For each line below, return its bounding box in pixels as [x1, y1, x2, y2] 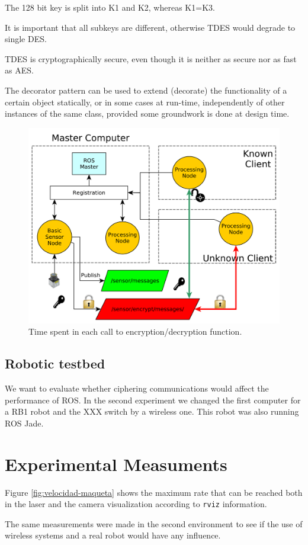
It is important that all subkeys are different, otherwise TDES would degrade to [5, 21, 296, 33]
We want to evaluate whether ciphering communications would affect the [5, 382, 269, 395]
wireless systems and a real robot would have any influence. [5, 529, 221, 541]
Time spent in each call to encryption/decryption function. [28, 325, 242, 338]
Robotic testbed [5, 354, 105, 373]
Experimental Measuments [5, 451, 227, 476]
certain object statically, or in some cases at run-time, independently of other [5, 95, 285, 108]
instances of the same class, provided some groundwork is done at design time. [5, 107, 290, 120]
